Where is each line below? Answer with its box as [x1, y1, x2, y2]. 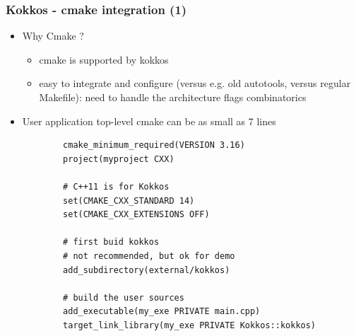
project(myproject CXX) [63, 153, 174, 164]
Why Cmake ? [22, 28, 84, 43]
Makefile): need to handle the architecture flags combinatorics [39, 90, 307, 104]
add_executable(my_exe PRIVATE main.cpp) [63, 306, 261, 317]
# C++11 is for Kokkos [63, 181, 170, 192]
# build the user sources [63, 292, 184, 303]
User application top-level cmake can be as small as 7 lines [22, 113, 276, 128]
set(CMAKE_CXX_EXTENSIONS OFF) [63, 209, 210, 220]
